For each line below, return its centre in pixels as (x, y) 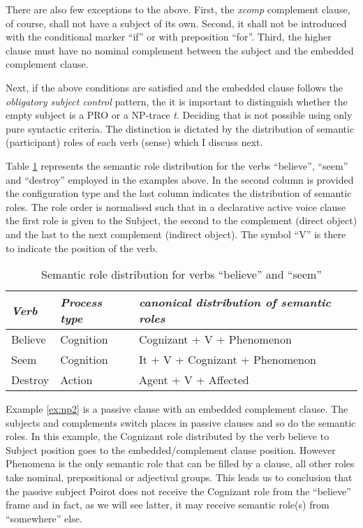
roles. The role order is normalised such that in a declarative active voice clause (176, 206)
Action (76, 380)
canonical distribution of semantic (235, 302)
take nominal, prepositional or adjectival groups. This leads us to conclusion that (179, 477)
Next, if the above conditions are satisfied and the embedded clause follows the (175, 87)
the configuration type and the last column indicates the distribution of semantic (179, 193)
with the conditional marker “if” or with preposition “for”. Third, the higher (169, 37)
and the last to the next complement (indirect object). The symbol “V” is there (176, 234)
